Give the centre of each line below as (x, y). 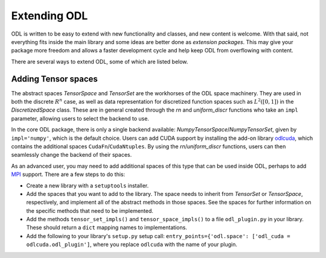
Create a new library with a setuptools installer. (88, 185)
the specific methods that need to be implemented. (90, 210)
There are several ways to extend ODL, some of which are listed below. (100, 61)
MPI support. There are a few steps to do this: (68, 174)
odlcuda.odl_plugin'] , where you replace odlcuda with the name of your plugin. (132, 245)
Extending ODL (50, 16)
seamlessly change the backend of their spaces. (72, 155)
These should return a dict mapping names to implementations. (107, 228)
